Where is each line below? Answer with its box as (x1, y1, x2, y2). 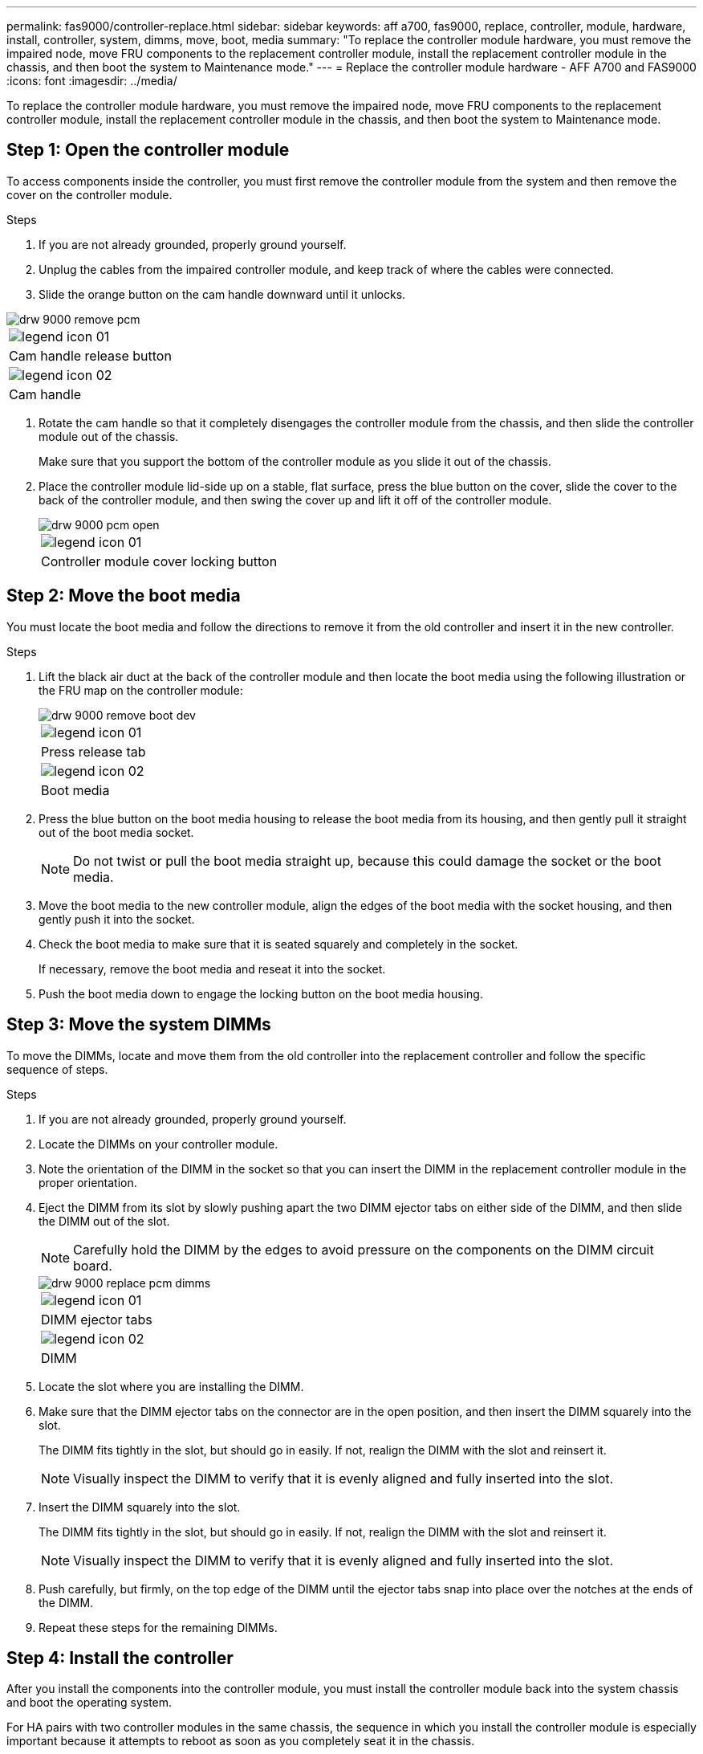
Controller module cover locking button (41, 553, 278, 569)
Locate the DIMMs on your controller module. (39, 1136, 278, 1151)
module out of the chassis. (39, 429, 179, 443)
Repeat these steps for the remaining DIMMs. (39, 1620, 278, 1634)
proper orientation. (39, 1175, 137, 1189)
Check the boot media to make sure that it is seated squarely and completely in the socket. (39, 936, 518, 951)
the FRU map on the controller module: (39, 683, 243, 697)
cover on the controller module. (6, 187, 173, 202)
